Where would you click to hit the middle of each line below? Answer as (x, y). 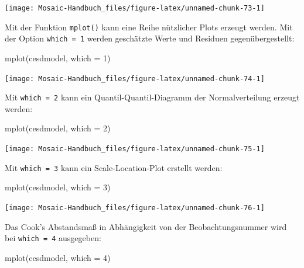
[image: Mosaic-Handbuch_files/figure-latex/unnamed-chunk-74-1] (135, 79)
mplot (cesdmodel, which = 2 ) (58, 128)
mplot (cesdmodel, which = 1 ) (58, 58)
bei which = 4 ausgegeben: (53, 238)
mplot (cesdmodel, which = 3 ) (58, 187)
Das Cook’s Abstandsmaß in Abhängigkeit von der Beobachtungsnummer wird (146, 226)
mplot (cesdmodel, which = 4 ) (58, 257)
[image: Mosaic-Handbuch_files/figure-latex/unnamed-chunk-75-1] (135, 149)
